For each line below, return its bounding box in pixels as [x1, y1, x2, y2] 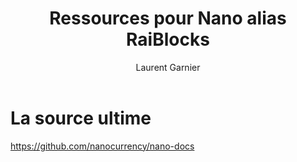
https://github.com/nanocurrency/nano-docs [10, 140, 195, 152]
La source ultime [10, 107, 152, 129]
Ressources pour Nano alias [49, 7, 287, 30]
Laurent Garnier [135, 61, 201, 73]
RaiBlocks [126, 28, 210, 51]
